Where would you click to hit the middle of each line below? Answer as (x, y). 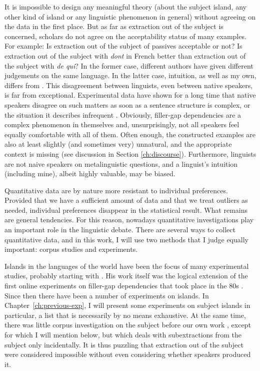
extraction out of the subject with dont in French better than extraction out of (125, 55)
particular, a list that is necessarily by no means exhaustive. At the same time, (125, 315)
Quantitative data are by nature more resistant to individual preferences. (116, 190)
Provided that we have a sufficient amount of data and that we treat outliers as (126, 200)
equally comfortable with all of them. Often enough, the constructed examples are (130, 134)
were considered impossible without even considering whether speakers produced (128, 354)
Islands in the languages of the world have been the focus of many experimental (127, 266)
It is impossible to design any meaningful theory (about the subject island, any (125, 7)
